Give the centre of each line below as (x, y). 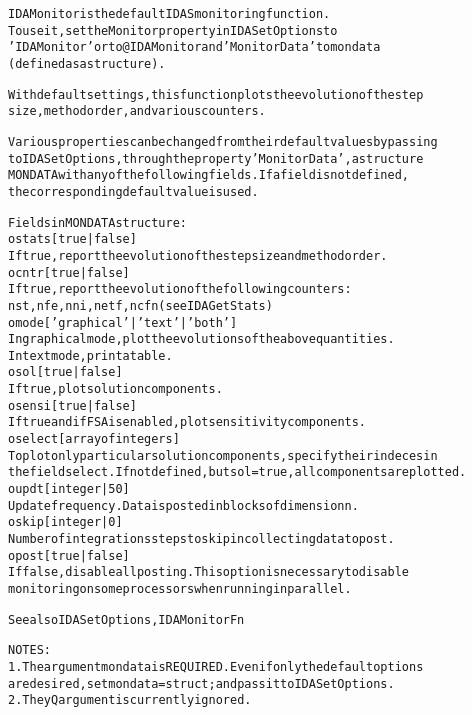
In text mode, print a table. (90, 355)
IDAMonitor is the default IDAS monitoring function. (169, 14)
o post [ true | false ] (69, 555)
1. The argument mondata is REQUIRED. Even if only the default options (216, 666)
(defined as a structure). (87, 63)
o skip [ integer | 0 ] (65, 522)
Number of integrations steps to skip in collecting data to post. (201, 539)
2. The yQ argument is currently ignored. (130, 700)
